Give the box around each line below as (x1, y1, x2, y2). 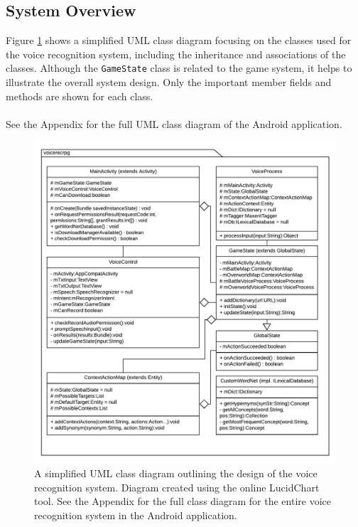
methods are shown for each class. (6, 88, 153, 103)
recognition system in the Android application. (34, 508, 237, 522)
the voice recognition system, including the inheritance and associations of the (6, 46, 346, 61)
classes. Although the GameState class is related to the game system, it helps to (6, 60, 352, 75)
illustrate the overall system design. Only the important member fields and (6, 75, 332, 90)
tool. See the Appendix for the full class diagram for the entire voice (34, 494, 331, 509)
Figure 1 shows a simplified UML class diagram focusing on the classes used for (6, 33, 352, 48)
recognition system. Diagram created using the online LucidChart (34, 479, 320, 494)
